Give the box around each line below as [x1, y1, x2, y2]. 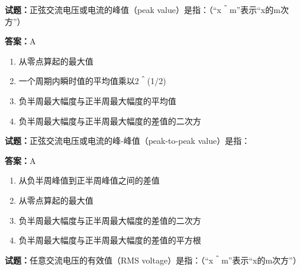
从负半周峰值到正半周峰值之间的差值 [18, 174, 160, 187]
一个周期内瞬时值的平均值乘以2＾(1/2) [18, 75, 166, 87]
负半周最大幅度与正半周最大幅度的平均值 [18, 94, 176, 107]
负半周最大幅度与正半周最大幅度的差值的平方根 [18, 234, 201, 246]
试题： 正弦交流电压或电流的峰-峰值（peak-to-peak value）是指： [5, 134, 250, 147]
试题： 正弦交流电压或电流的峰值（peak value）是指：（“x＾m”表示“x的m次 [5, 4, 289, 15]
